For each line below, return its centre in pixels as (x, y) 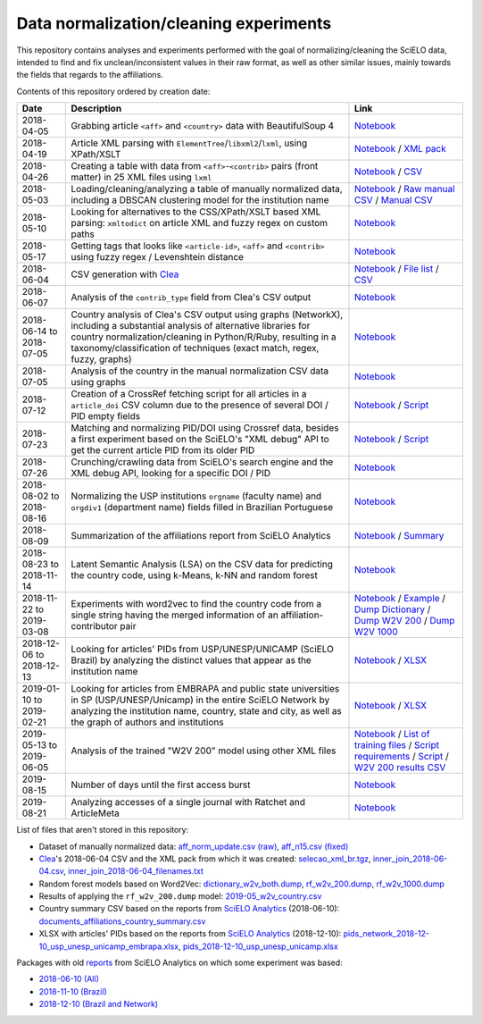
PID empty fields (106, 416)
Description (96, 109)
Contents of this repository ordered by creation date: (113, 91)
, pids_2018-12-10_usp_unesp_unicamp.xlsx (258, 946)
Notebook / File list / (396, 269)
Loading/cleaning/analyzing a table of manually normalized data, (207, 189)
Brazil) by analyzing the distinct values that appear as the (191, 660)
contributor (94, 626)
